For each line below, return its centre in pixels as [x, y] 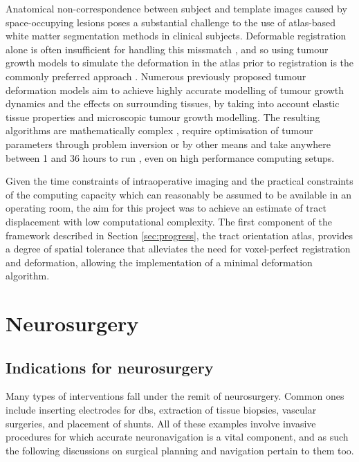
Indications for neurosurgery [110, 367]
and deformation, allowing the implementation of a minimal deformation [159, 262]
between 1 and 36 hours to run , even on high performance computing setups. [170, 157]
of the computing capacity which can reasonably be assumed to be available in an [178, 194]
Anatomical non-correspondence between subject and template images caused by [176, 8]
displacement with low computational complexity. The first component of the [169, 221]
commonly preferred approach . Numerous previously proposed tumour [156, 76]
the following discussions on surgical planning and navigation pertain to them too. [180, 450]
